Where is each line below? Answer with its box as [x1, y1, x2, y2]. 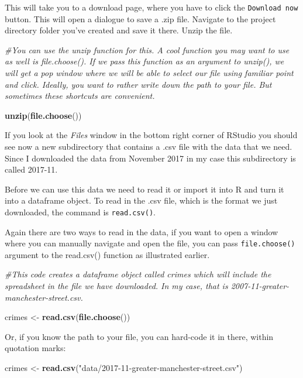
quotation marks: [5, 342, 66, 354]
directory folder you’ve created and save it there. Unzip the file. [5, 24, 233, 36]
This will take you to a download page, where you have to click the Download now [5, 1, 298, 13]
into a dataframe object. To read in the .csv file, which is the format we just [5, 194, 278, 207]
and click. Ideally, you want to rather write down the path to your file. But [5, 78, 272, 90]
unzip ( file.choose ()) [5, 109, 82, 121]
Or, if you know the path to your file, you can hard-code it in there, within [5, 330, 274, 342]
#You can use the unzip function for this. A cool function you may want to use [5, 43, 290, 56]
